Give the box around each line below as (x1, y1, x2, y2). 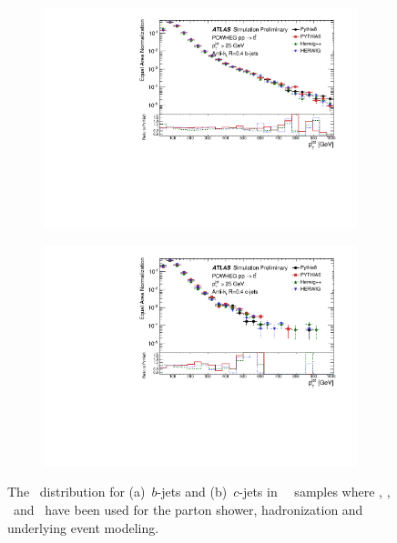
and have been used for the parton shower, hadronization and (13, 500, 363, 518)
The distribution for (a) (7, 482, 146, 501)
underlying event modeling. (7, 518, 159, 537)
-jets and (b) (157, 482, 228, 501)
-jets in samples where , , (239, 482, 391, 501)
